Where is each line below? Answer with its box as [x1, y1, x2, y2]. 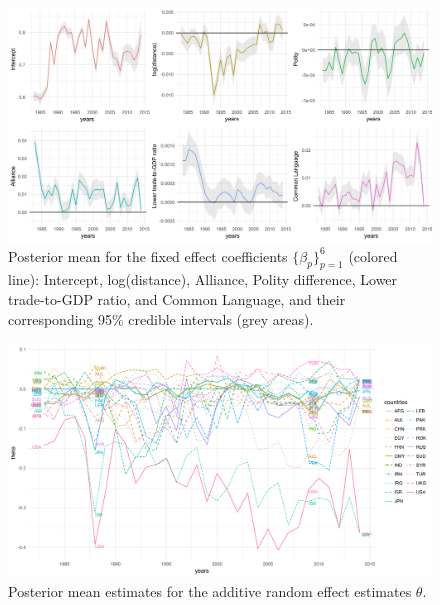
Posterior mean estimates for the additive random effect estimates [8, 580, 412, 601]
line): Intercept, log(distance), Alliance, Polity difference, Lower [8, 269, 398, 290]
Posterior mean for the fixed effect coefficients [8, 245, 288, 266]
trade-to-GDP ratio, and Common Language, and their [8, 288, 346, 309]
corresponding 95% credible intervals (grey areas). [8, 308, 314, 329]
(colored [348, 245, 398, 266]
